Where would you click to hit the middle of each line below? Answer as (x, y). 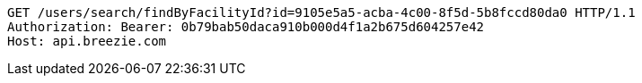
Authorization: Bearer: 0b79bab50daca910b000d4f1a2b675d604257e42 (246, 27)
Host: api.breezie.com (87, 41)
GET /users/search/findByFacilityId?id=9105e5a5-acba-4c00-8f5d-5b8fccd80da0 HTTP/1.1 (321, 12)
